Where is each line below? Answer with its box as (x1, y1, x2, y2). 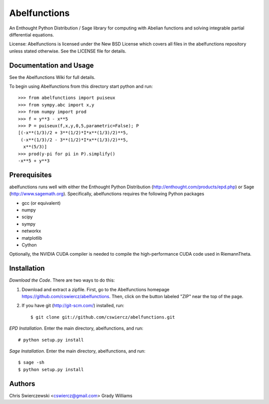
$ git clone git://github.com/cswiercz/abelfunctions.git (30, 314, 175, 320)
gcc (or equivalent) (21, 200, 61, 206)
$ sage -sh (18, 360, 45, 366)
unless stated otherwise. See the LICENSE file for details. (9, 48, 127, 54)
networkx (21, 228, 41, 234)
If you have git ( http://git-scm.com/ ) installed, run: (21, 303, 125, 309)
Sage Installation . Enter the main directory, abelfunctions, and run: (9, 348, 145, 354)
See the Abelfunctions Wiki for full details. (9, 74, 96, 80)
